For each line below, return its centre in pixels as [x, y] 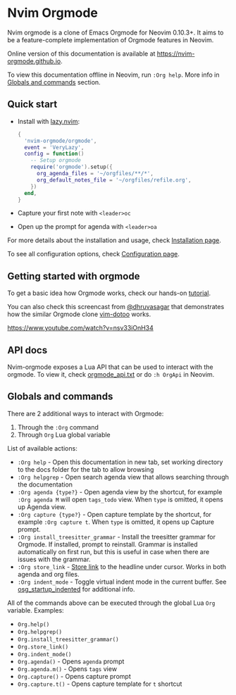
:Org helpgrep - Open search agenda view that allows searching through [123, 477]
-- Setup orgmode [56, 161]
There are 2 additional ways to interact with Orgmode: [86, 413]
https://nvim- [176, 54]
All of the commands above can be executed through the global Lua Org [111, 603]
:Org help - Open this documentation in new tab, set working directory [120, 462]
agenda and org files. [48, 574]
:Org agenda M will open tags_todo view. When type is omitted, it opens [120, 499]
